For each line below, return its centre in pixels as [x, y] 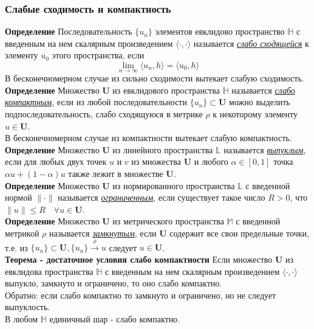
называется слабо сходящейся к [251, 43]
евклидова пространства [49, 271]
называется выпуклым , [265, 149]
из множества [156, 161]
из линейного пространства [163, 149]
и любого [211, 161]
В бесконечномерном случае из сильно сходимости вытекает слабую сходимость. [155, 78]
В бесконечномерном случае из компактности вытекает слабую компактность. [148, 138]
